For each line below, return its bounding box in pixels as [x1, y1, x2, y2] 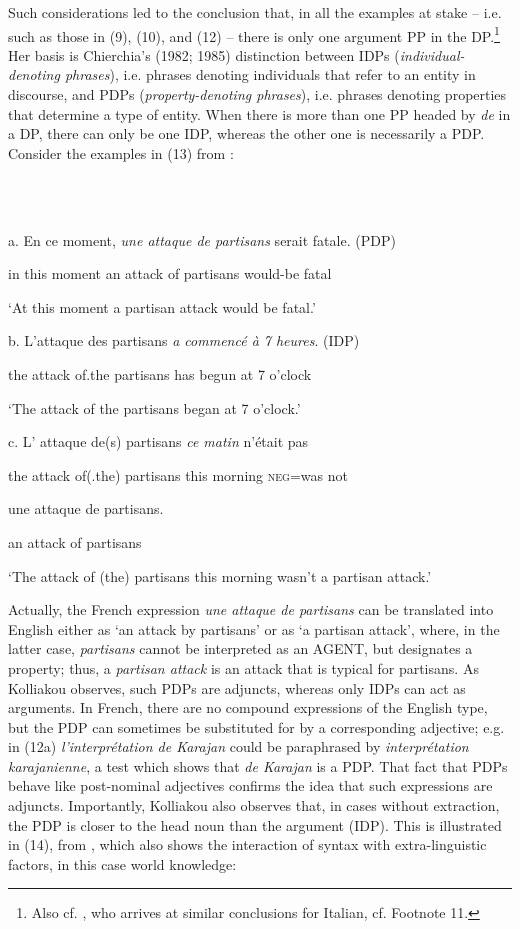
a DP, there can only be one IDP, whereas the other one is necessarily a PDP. [8, 123, 485, 144]
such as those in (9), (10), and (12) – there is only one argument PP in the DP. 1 [8, 22, 500, 46]
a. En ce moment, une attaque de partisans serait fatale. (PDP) [8, 229, 396, 250]
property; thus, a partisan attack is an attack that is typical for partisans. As [8, 657, 479, 678]
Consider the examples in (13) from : [8, 142, 234, 163]
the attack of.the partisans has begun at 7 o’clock [8, 363, 312, 384]
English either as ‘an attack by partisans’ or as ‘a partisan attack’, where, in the [8, 618, 500, 639]
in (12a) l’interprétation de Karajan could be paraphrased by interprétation [8, 736, 469, 757]
